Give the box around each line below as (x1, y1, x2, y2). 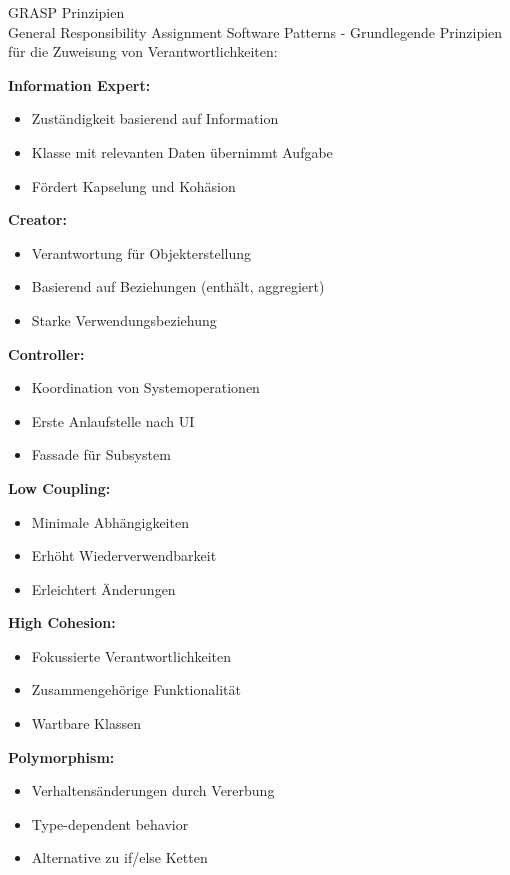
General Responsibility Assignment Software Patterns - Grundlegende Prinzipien (8, 21, 503, 42)
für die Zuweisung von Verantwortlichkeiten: (8, 41, 278, 62)
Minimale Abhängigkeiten (31, 511, 189, 532)
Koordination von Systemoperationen (31, 377, 260, 398)
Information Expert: (8, 74, 151, 95)
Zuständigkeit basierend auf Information (31, 108, 279, 129)
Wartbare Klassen (31, 713, 141, 734)
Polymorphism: (8, 746, 115, 767)
